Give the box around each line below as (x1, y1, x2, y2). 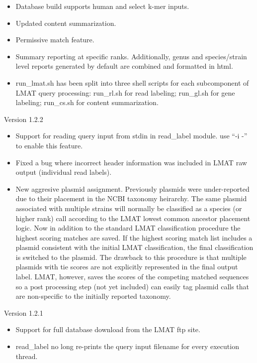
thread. (15, 351, 38, 361)
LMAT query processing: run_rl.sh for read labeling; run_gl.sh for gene (15, 87, 235, 98)
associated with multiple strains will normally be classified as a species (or (15, 203, 242, 213)
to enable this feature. (15, 140, 83, 150)
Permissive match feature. (15, 34, 94, 45)
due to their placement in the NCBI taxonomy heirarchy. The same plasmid (15, 193, 247, 204)
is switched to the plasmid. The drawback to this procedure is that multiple (15, 251, 247, 262)
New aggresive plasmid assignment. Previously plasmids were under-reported (15, 183, 250, 194)
